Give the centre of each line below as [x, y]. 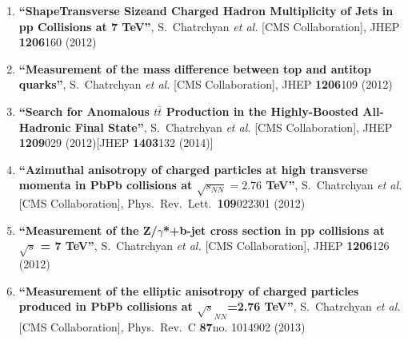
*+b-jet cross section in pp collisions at [274, 230]
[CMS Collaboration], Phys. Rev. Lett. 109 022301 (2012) [162, 203]
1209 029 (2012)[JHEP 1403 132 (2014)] [116, 143]
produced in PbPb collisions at [106, 306]
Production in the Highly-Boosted [262, 111]
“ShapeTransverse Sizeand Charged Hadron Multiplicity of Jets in [206, 10]
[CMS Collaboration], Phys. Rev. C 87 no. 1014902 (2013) [162, 326]
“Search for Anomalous [84, 111]
